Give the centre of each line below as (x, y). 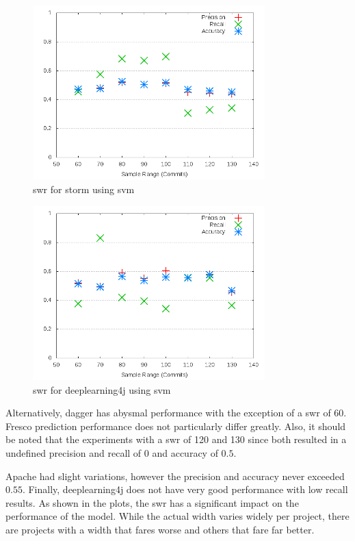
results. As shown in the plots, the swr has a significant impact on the (152, 502)
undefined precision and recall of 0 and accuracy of (112, 452)
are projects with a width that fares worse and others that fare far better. (160, 529)
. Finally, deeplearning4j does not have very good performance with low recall (185, 489)
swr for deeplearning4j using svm (102, 389)
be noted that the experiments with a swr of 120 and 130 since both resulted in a (176, 439)
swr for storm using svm (84, 189)
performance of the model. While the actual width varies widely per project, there (177, 516)
